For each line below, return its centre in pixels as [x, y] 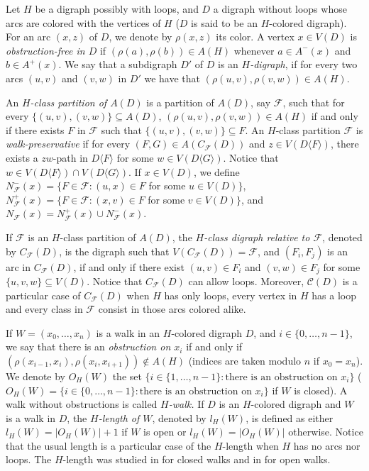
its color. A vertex [255, 37]
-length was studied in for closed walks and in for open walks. [197, 459]
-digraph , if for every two [304, 64]
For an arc [28, 37]
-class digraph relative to [257, 237]
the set [127, 376]
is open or [165, 432]
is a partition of [180, 102]
